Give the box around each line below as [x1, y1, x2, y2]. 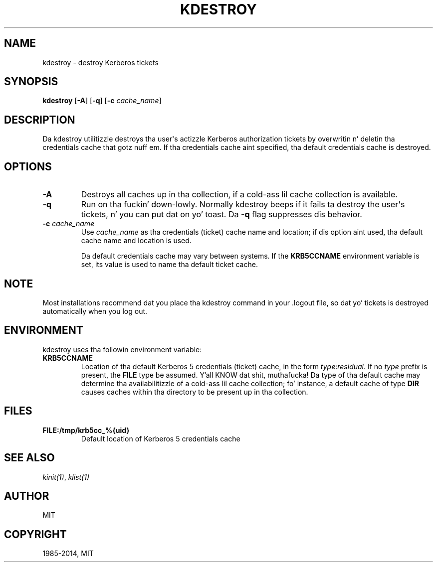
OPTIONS [4, 160, 52, 173]
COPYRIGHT [4, 528, 67, 541]
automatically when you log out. [42, 306, 148, 315]
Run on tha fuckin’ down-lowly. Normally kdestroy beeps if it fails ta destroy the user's [81, 199, 405, 210]
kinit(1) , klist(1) [42, 472, 90, 481]
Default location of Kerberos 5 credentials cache [81, 434, 240, 443]
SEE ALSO [4, 451, 55, 464]
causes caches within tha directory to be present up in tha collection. [81, 387, 308, 396]
